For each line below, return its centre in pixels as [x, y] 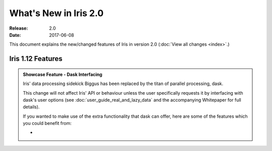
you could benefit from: [47, 123]
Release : [19, 28]
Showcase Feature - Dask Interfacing [63, 74]
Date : [15, 35]
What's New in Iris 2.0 [56, 13]
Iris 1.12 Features [36, 59]
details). [31, 107]
